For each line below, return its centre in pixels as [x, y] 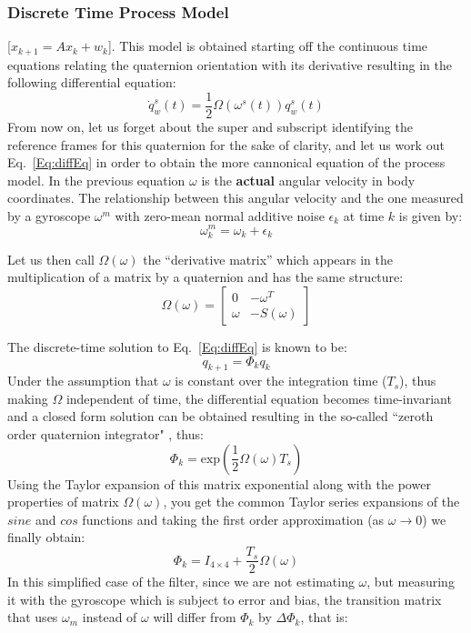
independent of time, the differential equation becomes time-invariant [259, 398]
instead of [110, 617]
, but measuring [411, 582]
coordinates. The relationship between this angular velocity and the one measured [235, 198]
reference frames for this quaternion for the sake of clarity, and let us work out [226, 144]
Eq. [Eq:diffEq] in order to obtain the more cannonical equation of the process [226, 162]
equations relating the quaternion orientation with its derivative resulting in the [230, 64]
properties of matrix [63, 502]
